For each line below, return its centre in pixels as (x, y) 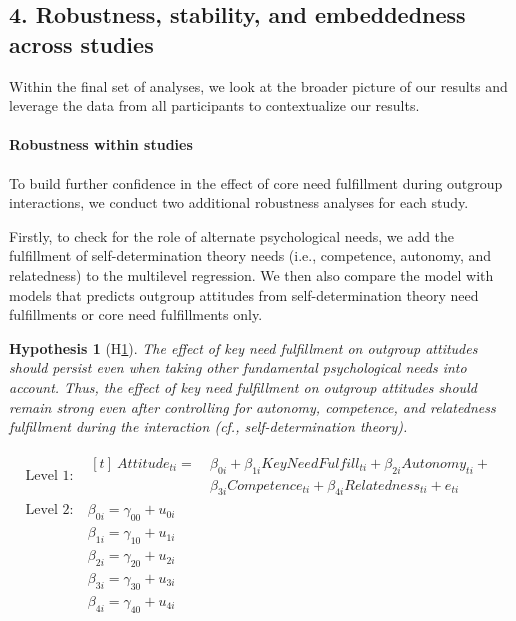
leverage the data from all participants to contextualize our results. (214, 105)
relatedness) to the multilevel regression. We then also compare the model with (251, 274)
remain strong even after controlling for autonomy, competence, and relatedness (252, 406)
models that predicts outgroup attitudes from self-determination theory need (244, 294)
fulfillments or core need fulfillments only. (136, 314)
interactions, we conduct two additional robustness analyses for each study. (239, 202)
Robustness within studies (101, 144)
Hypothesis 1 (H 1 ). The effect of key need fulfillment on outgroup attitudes (243, 347)
